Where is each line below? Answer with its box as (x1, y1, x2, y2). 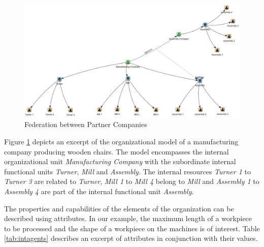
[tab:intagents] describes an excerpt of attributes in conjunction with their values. (4, 233, 258, 243)
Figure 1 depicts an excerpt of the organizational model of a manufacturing (4, 136, 239, 146)
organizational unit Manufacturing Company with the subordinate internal (4, 156, 236, 167)
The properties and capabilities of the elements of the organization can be (4, 203, 234, 213)
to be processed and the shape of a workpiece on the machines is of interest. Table (4, 223, 260, 233)
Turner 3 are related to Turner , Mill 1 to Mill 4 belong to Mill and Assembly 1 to (4, 176, 259, 187)
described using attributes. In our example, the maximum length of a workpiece (4, 213, 252, 224)
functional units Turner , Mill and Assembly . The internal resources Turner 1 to (4, 166, 251, 176)
